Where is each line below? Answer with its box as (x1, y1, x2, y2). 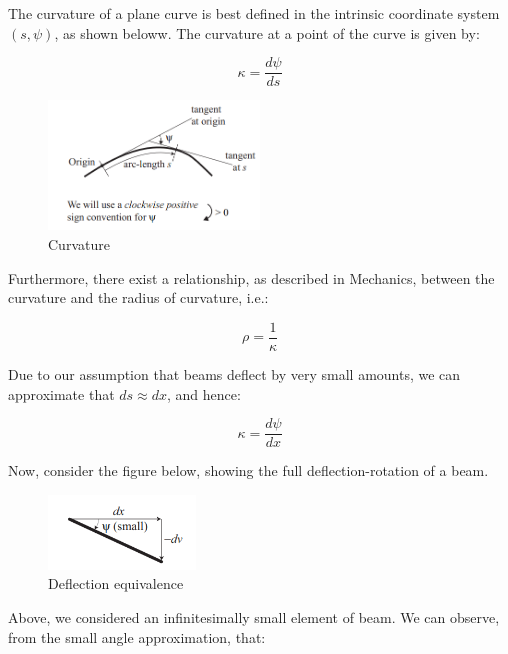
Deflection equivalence (48, 573, 184, 594)
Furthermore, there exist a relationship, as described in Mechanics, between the (8, 267, 495, 288)
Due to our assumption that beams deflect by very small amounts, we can (8, 363, 461, 384)
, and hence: (167, 383, 241, 404)
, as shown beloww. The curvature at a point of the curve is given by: (54, 22, 480, 43)
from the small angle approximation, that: (8, 626, 266, 647)
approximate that (8, 383, 115, 404)
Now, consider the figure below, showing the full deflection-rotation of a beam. (8, 460, 489, 481)
